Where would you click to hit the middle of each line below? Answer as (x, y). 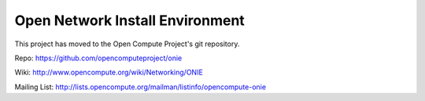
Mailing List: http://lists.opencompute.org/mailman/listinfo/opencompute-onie (140, 87)
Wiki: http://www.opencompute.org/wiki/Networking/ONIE (109, 72)
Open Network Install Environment (130, 20)
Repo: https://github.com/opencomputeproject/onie (98, 58)
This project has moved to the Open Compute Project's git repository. (127, 44)
